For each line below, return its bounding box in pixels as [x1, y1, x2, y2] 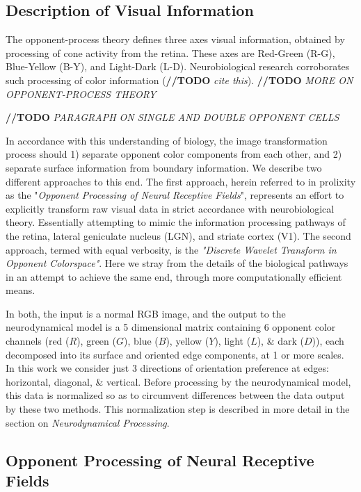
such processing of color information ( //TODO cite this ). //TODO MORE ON [6, 72, 353, 87]
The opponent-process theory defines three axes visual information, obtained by [6, 32, 345, 47]
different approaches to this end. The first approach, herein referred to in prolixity [6, 174, 356, 188]
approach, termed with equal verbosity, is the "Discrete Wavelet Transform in [6, 242, 337, 256]
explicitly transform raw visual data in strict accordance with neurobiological [6, 201, 335, 215]
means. [6, 283, 35, 297]
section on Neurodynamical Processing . [6, 415, 170, 429]
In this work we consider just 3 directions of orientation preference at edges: [6, 361, 329, 375]
